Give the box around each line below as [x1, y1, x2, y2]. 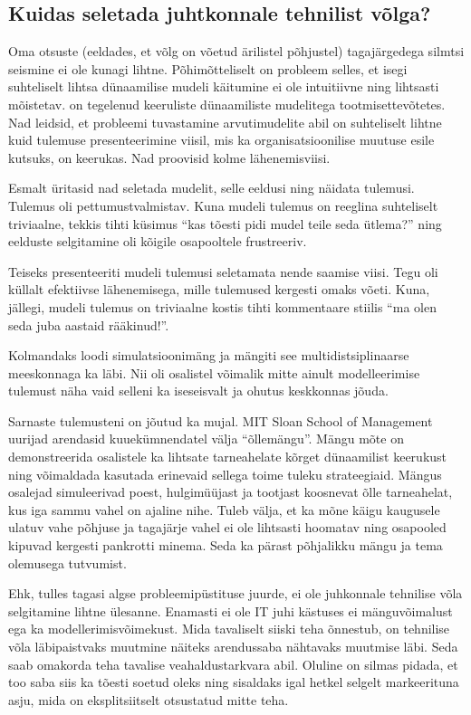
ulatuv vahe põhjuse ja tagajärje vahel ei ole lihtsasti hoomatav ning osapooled [8, 518, 447, 537]
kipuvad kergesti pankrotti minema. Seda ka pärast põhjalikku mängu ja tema [8, 536, 443, 555]
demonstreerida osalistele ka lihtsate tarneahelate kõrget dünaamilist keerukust [8, 447, 447, 466]
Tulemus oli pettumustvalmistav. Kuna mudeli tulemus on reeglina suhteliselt [8, 195, 438, 214]
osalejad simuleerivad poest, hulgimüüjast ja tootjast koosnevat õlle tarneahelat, [8, 482, 453, 501]
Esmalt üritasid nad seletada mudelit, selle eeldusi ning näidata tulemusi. [8, 178, 415, 197]
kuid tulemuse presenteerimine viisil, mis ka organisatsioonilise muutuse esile [8, 130, 435, 149]
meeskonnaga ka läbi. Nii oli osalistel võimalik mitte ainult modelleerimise [8, 363, 420, 382]
